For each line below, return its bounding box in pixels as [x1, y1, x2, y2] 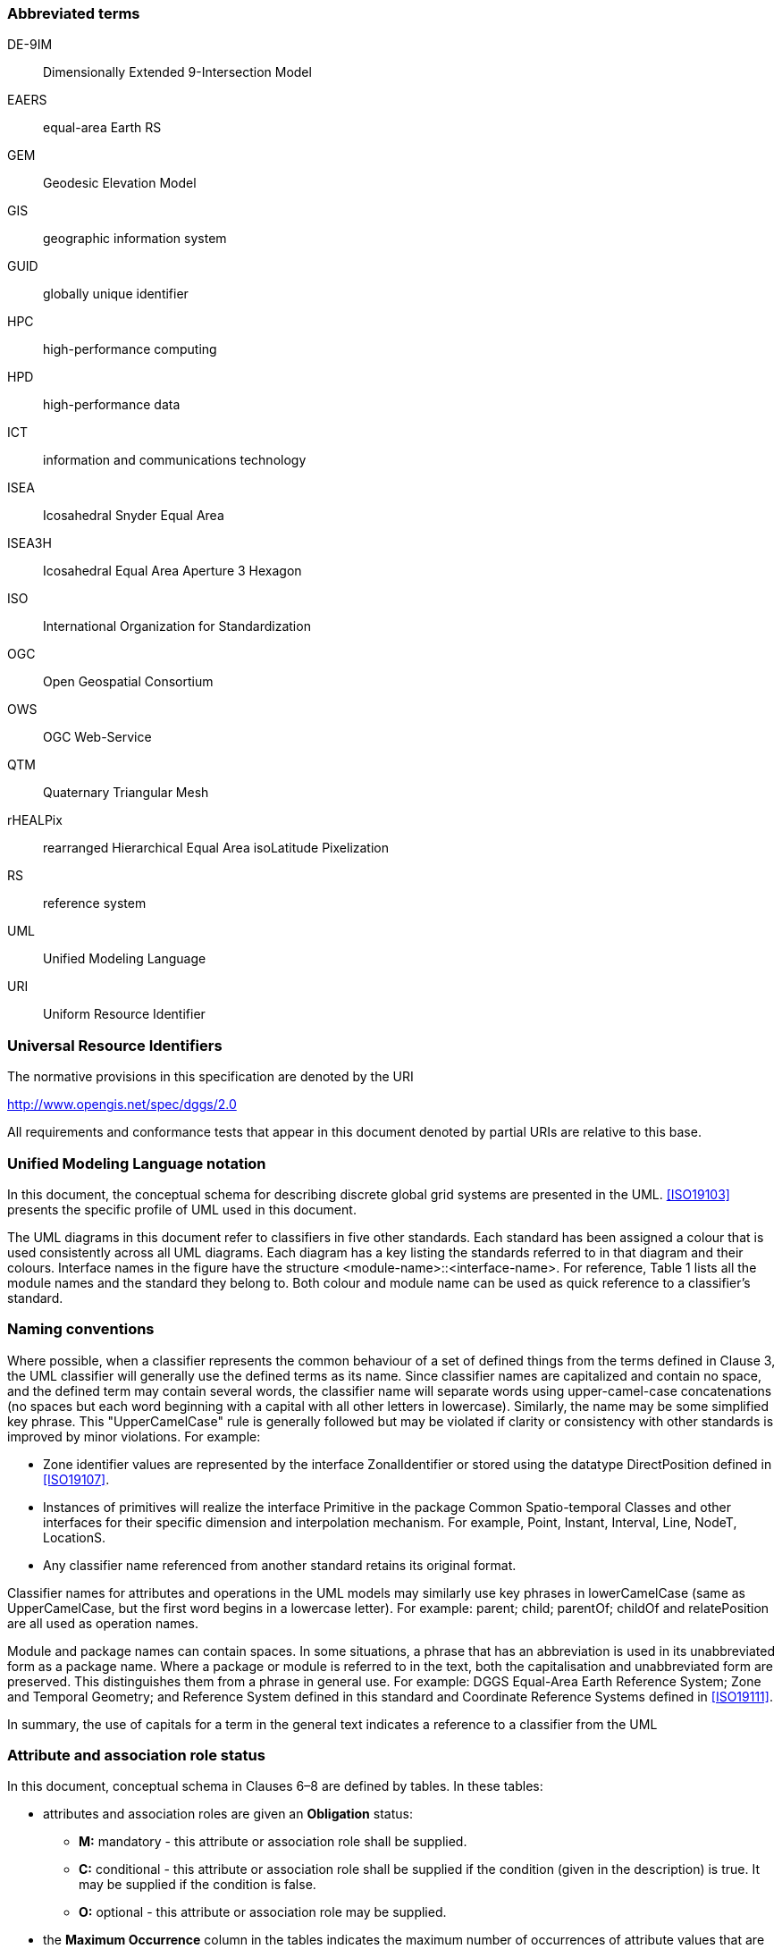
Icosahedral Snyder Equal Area [43, 508, 224, 524]
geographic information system [43, 231, 227, 247]
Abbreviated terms [7, 4, 140, 22]
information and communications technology [43, 452, 307, 468]
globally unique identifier [43, 286, 189, 302]
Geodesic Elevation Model [43, 175, 197, 191]
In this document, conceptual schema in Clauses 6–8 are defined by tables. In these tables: [7, 1778, 543, 1794]
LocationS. [43, 1529, 105, 1545]
